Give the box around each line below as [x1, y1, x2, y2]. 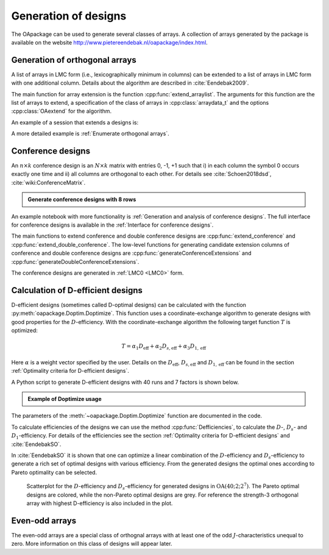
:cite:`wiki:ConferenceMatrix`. [11, 179, 86, 186]
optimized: [11, 327, 38, 334]
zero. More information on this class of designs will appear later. [11, 540, 172, 548]
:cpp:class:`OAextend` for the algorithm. [11, 107, 112, 115]
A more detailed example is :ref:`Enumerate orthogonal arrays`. [11, 130, 170, 137]
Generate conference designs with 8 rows [27, 196, 136, 203]
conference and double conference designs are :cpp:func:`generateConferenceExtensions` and [11, 250, 252, 257]
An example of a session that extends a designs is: [11, 119, 139, 126]
